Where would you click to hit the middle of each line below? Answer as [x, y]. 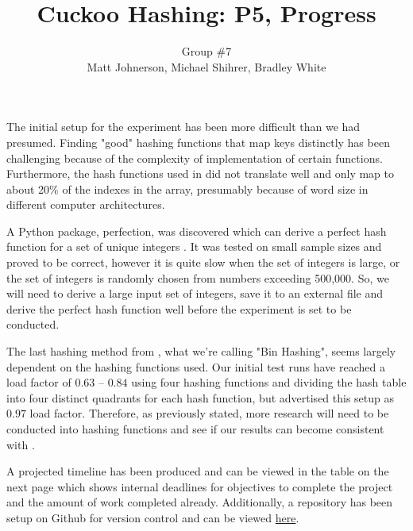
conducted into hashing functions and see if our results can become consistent [195, 429]
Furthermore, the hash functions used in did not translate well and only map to [200, 173]
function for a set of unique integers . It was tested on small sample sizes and [194, 246]
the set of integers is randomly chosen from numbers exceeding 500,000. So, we [198, 277]
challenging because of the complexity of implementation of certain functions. [195, 158]
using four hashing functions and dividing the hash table [269, 382]
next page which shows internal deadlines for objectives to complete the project [200, 486]
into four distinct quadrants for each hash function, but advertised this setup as [201, 397]
